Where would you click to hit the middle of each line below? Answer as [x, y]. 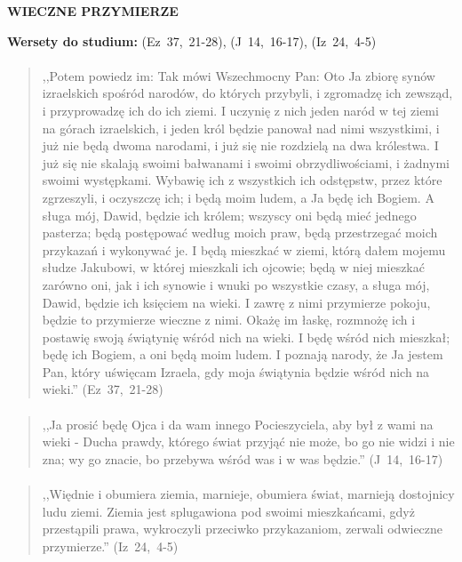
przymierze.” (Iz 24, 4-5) [110, 546]
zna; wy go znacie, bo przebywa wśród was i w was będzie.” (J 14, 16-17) [243, 458]
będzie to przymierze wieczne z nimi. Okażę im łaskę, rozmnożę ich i [229, 320]
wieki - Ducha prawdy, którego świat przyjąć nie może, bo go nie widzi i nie [248, 442]
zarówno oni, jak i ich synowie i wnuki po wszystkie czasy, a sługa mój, [236, 284]
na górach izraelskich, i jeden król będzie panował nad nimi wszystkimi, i [241, 128]
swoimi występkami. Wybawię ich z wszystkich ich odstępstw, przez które [242, 180]
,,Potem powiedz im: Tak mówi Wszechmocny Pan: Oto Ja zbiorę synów [239, 75]
